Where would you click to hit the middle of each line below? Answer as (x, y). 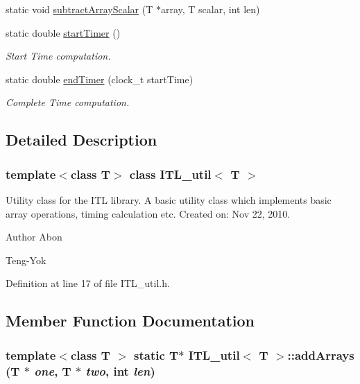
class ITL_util (170, 174)
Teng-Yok (26, 260)
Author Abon (34, 237)
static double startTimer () (63, 32)
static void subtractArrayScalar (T (79, 9)
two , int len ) (120, 370)
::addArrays (321, 355)
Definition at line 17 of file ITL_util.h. (88, 283)
